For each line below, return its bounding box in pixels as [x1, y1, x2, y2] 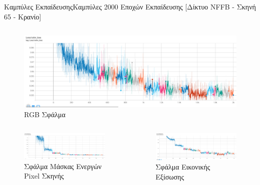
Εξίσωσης [155, 171, 184, 182]
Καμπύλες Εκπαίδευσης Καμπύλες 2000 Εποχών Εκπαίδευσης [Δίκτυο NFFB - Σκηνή [4, 1, 256, 11]
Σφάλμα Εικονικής [155, 162, 210, 172]
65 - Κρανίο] [4, 11, 42, 21]
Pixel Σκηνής [24, 171, 64, 181]
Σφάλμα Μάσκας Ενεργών [24, 161, 102, 171]
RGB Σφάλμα [24, 109, 66, 119]
